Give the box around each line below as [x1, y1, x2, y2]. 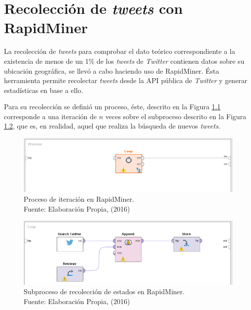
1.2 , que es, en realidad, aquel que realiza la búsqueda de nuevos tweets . [4, 121, 220, 131]
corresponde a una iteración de [4, 111, 97, 121]
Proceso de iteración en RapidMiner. [24, 194, 134, 204]
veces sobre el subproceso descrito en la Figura [105, 111, 247, 121]
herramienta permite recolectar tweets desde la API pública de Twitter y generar [4, 75, 248, 86]
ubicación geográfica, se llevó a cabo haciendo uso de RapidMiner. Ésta [4, 65, 219, 76]
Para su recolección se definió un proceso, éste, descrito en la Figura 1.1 [4, 101, 221, 112]
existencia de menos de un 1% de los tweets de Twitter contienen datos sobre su [4, 55, 245, 66]
